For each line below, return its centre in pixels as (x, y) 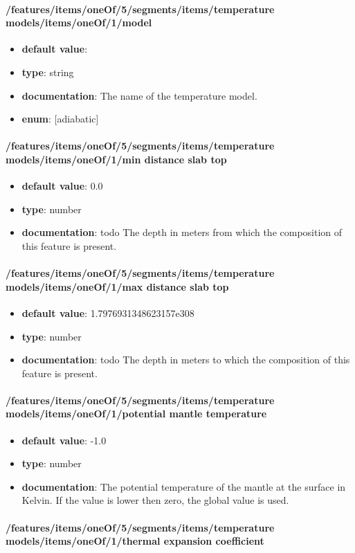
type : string (48, 72)
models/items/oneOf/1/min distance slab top (116, 159)
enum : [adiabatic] (60, 119)
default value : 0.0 (62, 186)
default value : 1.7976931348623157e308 (108, 312)
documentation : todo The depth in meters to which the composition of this (186, 360)
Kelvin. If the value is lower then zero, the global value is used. (155, 500)
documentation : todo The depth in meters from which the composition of (182, 232)
